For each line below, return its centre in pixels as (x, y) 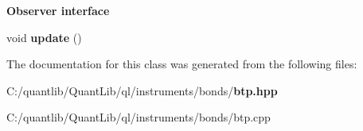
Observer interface (58, 10)
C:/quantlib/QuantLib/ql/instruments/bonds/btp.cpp (139, 117)
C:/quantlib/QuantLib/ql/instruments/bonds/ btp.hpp (142, 90)
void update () (44, 37)
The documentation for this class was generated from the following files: (182, 64)
